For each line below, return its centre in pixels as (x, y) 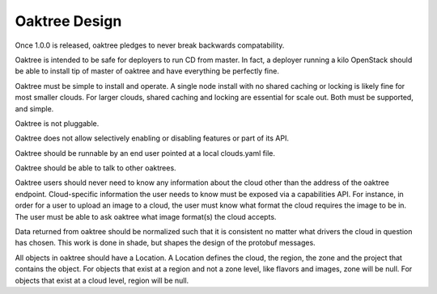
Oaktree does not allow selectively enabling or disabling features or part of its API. (152, 138)
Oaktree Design (68, 21)
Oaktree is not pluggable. (57, 123)
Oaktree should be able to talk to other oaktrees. (96, 168)
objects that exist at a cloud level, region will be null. (102, 280)
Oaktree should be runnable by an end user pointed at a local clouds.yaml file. (145, 153)
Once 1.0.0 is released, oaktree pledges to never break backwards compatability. (150, 45)
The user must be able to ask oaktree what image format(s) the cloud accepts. (146, 216)
